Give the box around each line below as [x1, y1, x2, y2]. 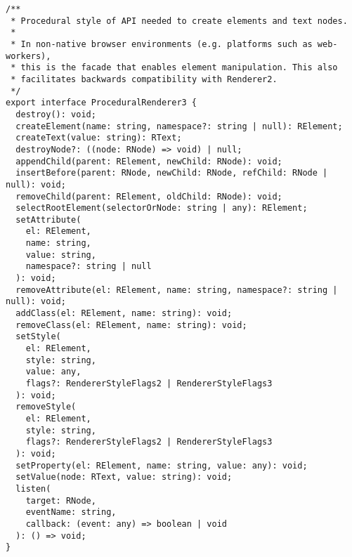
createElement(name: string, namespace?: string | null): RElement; [15, 121, 343, 131]
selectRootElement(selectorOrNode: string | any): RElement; [15, 203, 308, 214]
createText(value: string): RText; [15, 133, 182, 143]
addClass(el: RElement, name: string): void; [15, 308, 233, 319]
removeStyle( [15, 402, 77, 412]
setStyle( [15, 332, 61, 342]
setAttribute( [15, 214, 82, 225]
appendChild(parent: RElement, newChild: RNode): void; [15, 156, 282, 166]
